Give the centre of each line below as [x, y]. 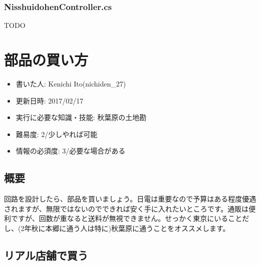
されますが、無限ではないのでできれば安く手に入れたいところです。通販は [126, 208]
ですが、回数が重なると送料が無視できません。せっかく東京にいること [126, 218]
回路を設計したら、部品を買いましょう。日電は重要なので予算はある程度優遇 [130, 199]
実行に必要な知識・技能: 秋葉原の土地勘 [81, 117]
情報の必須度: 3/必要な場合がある [71, 151]
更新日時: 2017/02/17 [50, 100]
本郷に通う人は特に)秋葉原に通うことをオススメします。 [138, 228]
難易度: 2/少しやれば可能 [57, 134]
